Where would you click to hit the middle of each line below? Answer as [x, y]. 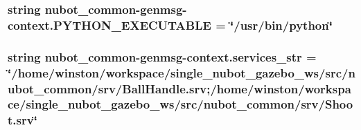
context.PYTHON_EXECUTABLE [109, 25]
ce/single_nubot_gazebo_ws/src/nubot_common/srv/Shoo [180, 104]
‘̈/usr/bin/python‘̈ [281, 25]
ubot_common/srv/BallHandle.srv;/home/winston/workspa [179, 88]
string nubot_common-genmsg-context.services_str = [162, 56]
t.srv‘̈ [23, 120]
